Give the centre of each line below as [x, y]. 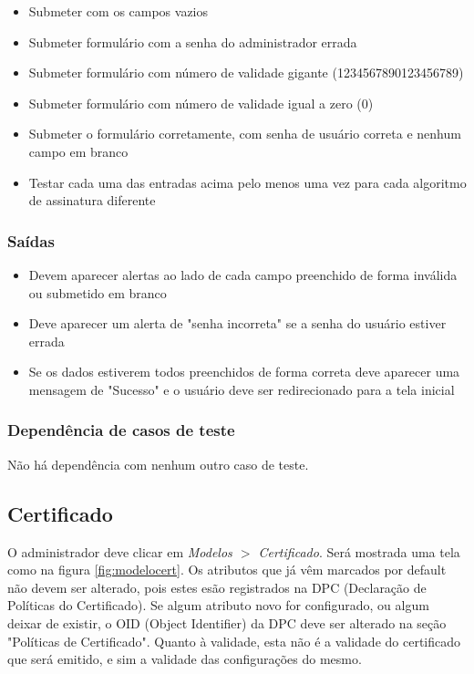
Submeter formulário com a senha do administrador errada [193, 41]
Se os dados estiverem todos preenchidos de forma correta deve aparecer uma [244, 372]
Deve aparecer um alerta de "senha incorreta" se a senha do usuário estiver [237, 323]
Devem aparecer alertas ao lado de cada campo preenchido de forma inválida [243, 274]
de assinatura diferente [92, 200]
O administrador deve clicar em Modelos [120, 551]
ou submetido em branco [98, 292]
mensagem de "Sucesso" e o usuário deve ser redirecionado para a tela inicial [242, 389]
